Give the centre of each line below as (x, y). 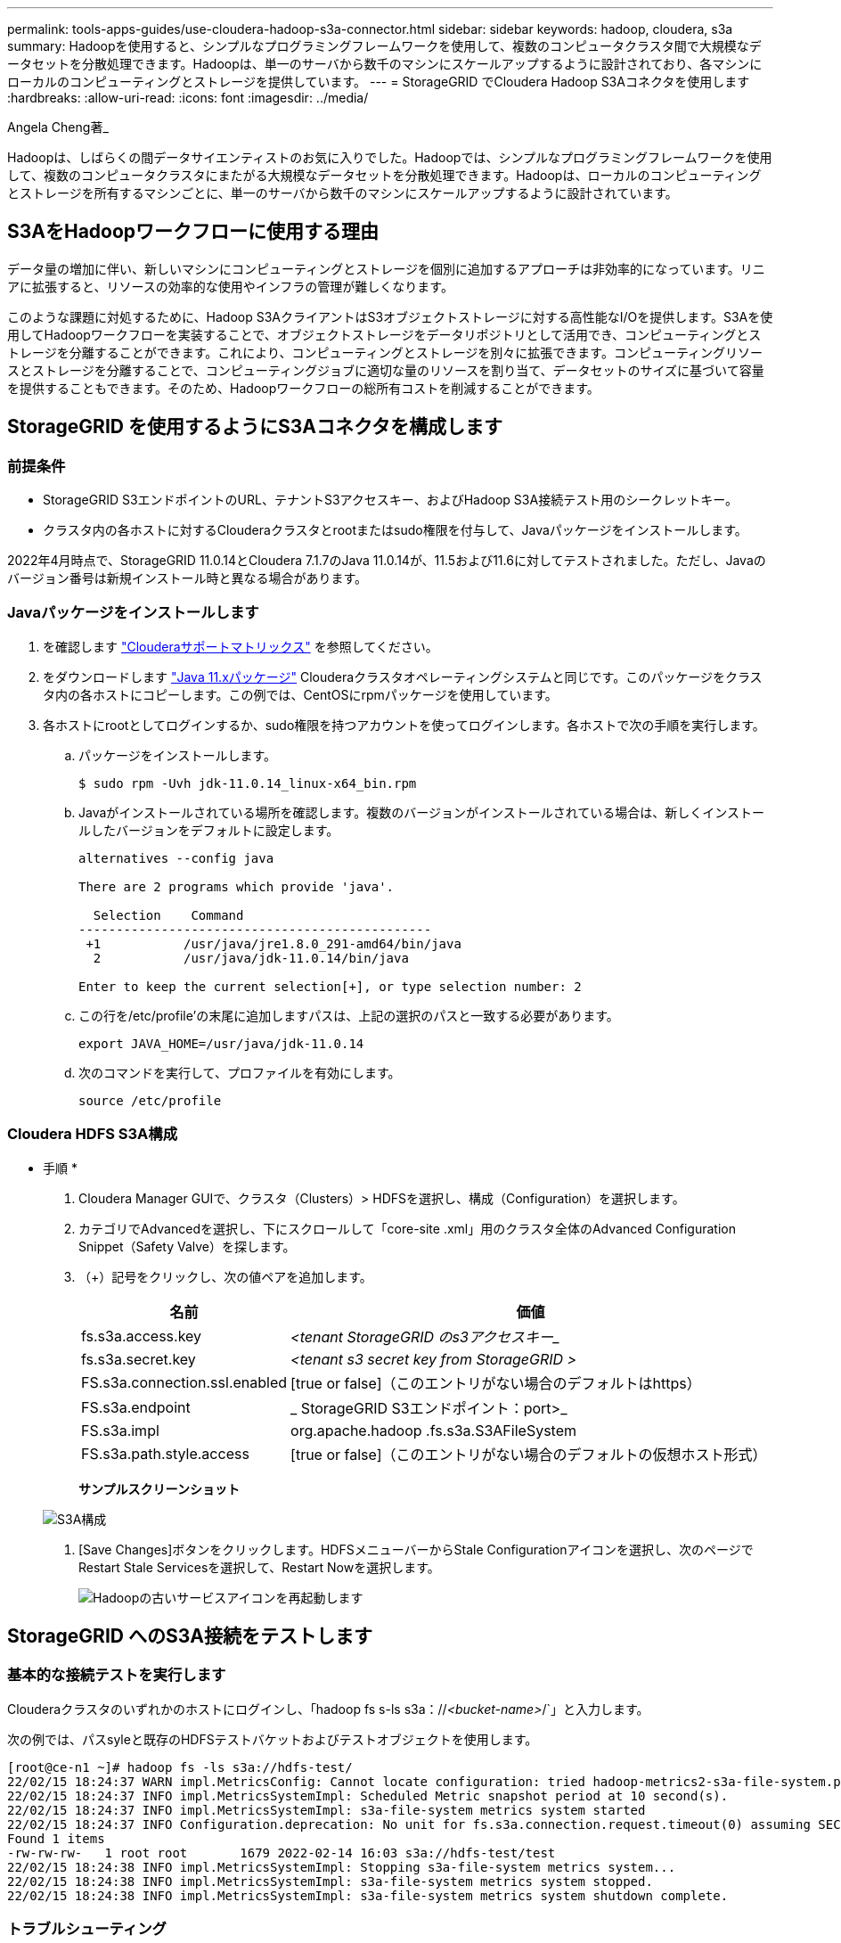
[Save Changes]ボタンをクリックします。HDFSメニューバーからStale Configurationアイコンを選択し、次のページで (416, 1549)
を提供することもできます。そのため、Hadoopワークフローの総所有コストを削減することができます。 (303, 388)
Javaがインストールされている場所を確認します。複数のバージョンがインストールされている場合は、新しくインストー (421, 812)
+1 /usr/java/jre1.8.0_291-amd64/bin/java (274, 943)
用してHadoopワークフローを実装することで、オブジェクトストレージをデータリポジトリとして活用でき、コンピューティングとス (384, 334)
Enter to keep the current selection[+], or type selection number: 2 (330, 986)
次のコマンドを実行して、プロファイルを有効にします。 (240, 1072)
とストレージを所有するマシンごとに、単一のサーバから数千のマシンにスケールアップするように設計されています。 (343, 193)
